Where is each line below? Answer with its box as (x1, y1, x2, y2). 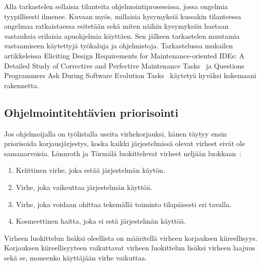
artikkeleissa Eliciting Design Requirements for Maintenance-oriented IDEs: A (4, 50, 245, 60)
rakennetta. (4, 80, 39, 90)
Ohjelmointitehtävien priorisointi (4, 104, 178, 120)
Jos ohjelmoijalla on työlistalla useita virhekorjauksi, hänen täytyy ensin (4, 128, 227, 139)
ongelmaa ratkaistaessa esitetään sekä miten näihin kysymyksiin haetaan (4, 21, 229, 31)
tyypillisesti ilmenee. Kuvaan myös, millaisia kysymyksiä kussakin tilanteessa (4, 11, 241, 21)
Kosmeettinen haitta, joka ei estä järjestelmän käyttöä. (16, 216, 186, 226)
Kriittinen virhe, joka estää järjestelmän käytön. (16, 165, 165, 175)
